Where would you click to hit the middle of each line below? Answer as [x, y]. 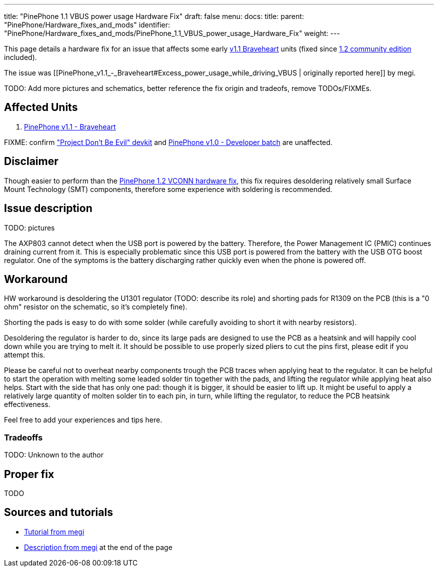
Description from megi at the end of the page [98, 547]
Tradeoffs [23, 437]
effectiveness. [27, 404]
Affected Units [41, 107]
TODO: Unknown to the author [54, 455]
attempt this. [25, 355]
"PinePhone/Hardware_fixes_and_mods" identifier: [87, 25]
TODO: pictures [29, 227]
